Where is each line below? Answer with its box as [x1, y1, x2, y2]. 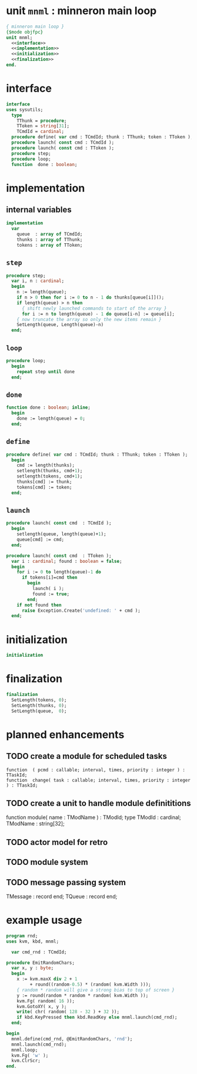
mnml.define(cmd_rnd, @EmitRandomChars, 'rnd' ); [11, 1036, 133, 1042]
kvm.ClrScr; [11, 1058, 41, 1064]
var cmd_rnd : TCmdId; [11, 949, 67, 955]
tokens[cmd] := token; [16, 484, 72, 490]
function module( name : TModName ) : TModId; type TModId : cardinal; [6, 814, 181, 821]
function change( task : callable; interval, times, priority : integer [6, 777, 191, 783]
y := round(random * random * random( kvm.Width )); [16, 992, 149, 999]
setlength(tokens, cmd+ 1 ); [16, 473, 83, 479]
